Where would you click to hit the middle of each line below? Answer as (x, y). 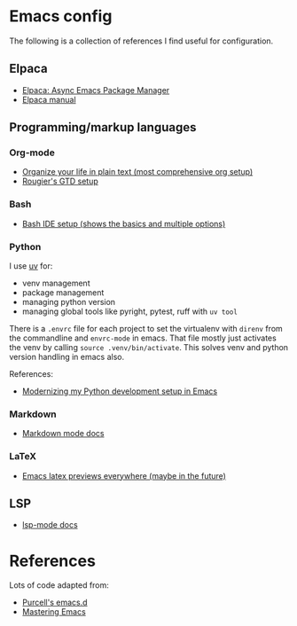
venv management (56, 283)
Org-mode (32, 153)
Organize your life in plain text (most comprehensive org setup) (137, 172)
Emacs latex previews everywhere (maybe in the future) (124, 475)
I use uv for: (31, 266)
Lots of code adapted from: (59, 585)
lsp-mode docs (50, 525)
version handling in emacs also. (67, 357)
